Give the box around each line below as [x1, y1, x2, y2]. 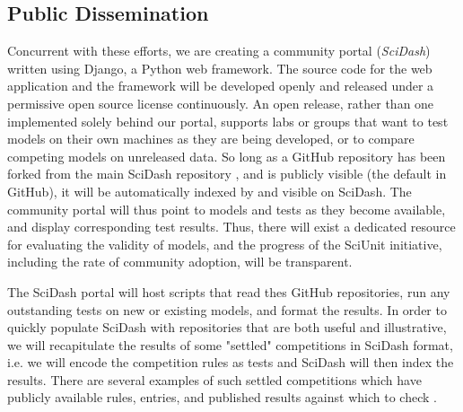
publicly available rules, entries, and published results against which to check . [7, 388, 437, 407]
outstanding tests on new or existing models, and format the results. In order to [7, 300, 447, 319]
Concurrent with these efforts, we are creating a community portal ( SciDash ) [7, 41, 431, 60]
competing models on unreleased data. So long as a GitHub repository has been [7, 146, 446, 165]
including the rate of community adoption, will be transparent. [7, 252, 353, 271]
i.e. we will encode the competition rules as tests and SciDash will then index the [7, 353, 454, 372]
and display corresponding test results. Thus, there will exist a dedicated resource [7, 217, 456, 236]
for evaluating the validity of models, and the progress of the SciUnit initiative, [7, 234, 442, 253]
